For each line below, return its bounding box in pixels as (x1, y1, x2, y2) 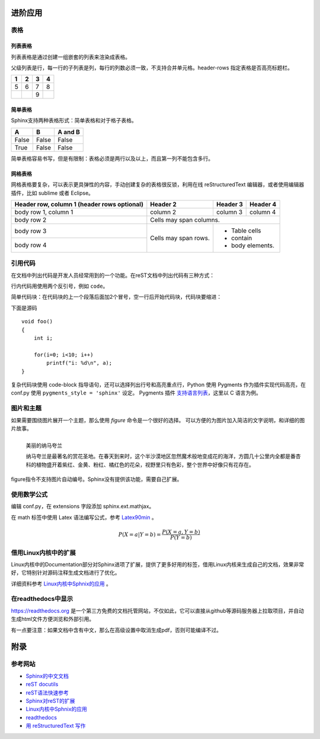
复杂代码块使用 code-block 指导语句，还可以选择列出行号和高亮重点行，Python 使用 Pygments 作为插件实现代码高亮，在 (11, 381, 306, 388)
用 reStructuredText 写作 (25, 722, 86, 730)
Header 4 (249, 200, 277, 208)
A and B (57, 128, 80, 136)
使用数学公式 (11, 490, 48, 498)
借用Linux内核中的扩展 (11, 549, 76, 557)
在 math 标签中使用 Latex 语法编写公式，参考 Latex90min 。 (11, 514, 157, 521)
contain (231, 234, 252, 242)
